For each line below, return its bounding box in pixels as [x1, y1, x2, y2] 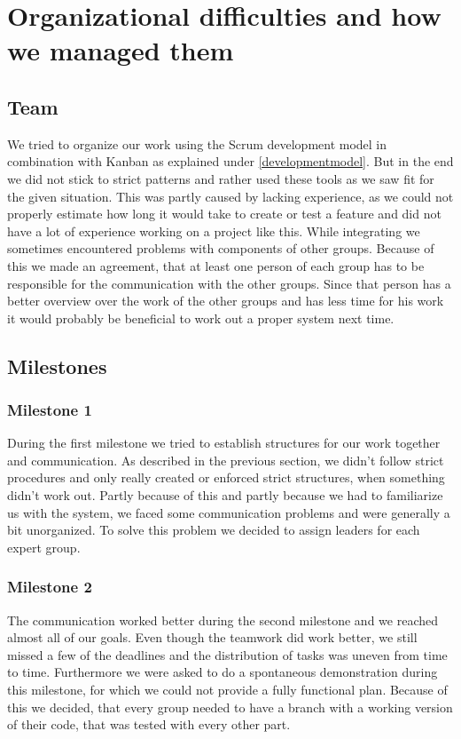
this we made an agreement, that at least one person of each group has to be [7, 256, 425, 274]
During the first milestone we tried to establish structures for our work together [7, 433, 441, 452]
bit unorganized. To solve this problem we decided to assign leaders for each [7, 520, 420, 539]
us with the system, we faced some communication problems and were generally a [7, 503, 450, 521]
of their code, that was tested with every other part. [7, 715, 291, 734]
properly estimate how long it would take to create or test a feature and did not [7, 204, 441, 223]
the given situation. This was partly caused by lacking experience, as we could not [7, 187, 454, 205]
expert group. [7, 537, 81, 556]
